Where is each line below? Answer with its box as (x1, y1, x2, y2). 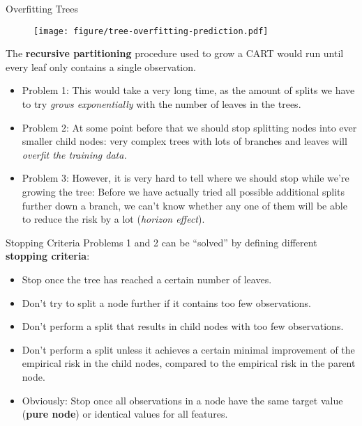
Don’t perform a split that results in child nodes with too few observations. (22, 319, 344, 333)
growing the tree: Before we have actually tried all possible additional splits (22, 184, 345, 198)
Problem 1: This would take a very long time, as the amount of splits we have (22, 83, 355, 97)
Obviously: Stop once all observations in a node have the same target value (22, 393, 343, 407)
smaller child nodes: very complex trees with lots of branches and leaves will (22, 134, 347, 148)
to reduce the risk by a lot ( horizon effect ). (22, 212, 205, 226)
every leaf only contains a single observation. (6, 59, 196, 74)
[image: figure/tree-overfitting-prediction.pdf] (33, 26, 269, 36)
